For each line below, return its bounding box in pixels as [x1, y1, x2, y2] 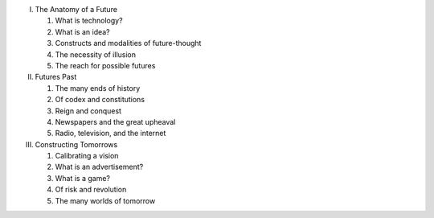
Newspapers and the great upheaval [55, 117, 176, 126]
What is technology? [55, 16, 124, 26]
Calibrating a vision [55, 151, 119, 161]
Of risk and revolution [55, 185, 127, 195]
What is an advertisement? [55, 162, 144, 172]
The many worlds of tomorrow [55, 195, 156, 205]
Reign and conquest [55, 105, 122, 116]
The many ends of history [55, 83, 141, 93]
